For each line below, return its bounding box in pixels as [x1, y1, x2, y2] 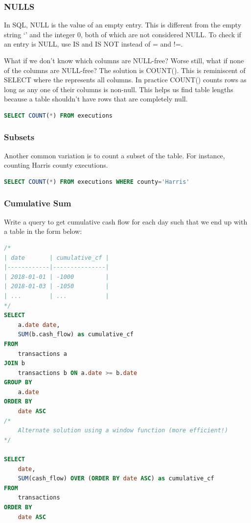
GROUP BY [4, 379, 32, 386]
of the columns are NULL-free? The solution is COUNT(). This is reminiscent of [4, 65, 246, 75]
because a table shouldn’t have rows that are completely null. [4, 94, 188, 104]
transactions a [18, 350, 67, 357]
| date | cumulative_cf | [4, 254, 109, 261]
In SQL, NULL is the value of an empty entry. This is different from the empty [4, 20, 242, 30]
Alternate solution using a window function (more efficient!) [18, 427, 228, 434]
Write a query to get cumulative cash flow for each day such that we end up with [4, 216, 248, 226]
